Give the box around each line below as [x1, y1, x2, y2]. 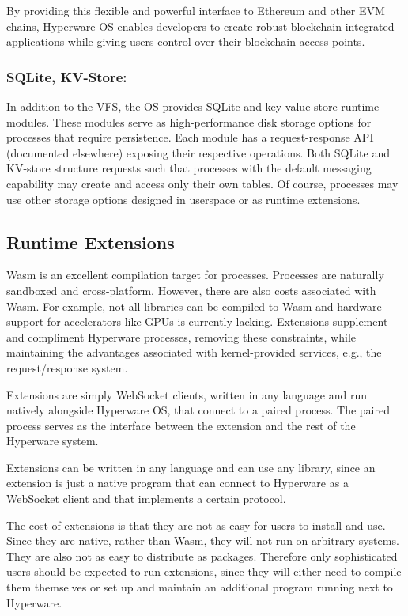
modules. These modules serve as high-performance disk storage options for [6, 113, 372, 130]
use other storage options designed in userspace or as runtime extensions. [6, 191, 361, 207]
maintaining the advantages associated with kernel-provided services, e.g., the [6, 344, 382, 361]
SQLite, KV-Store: [6, 66, 127, 86]
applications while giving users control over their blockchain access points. [6, 33, 365, 50]
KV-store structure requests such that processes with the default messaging [6, 160, 372, 176]
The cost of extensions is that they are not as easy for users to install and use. [6, 516, 386, 533]
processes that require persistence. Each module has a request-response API [6, 129, 374, 145]
